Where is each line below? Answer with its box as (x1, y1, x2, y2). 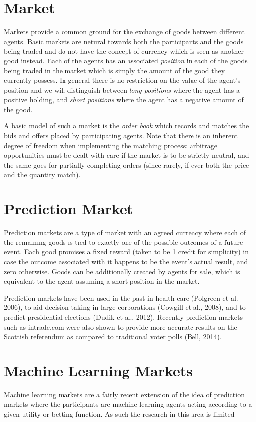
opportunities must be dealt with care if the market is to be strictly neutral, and (4, 150, 249, 160)
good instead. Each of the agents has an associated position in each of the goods (4, 55, 248, 65)
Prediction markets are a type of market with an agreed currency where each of (4, 227, 246, 238)
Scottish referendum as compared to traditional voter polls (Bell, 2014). (4, 331, 222, 342)
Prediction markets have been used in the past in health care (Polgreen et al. (4, 292, 238, 302)
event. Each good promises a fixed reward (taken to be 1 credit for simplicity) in (4, 246, 249, 257)
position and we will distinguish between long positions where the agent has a (4, 84, 240, 95)
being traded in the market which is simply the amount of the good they (4, 65, 225, 75)
